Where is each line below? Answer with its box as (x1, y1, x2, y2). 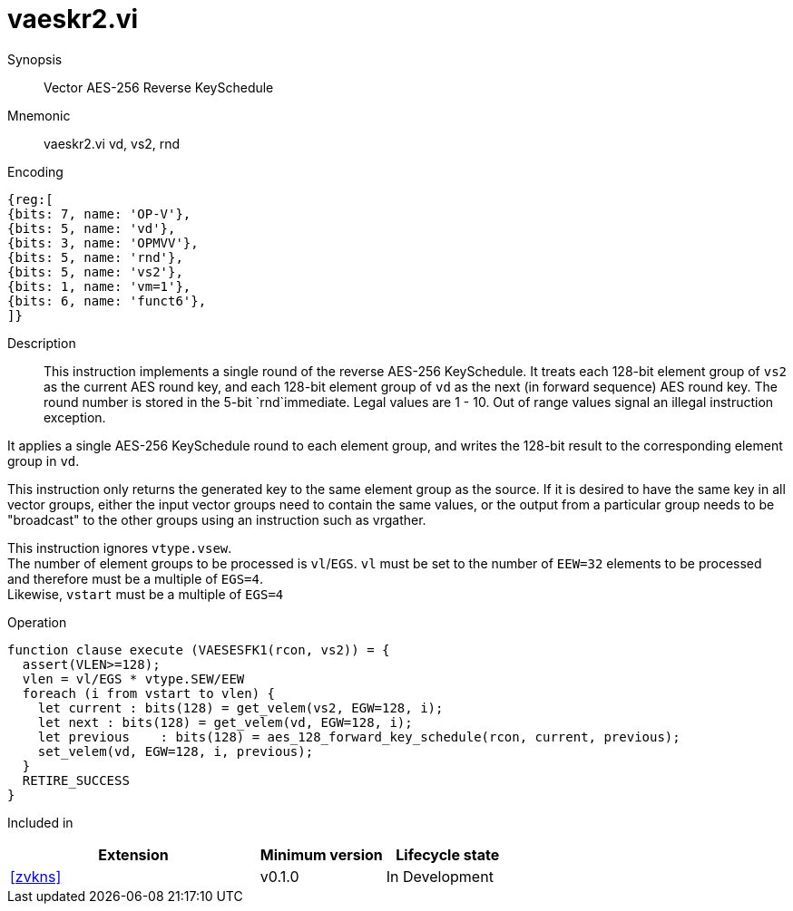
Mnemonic (7, 107, 71, 123)
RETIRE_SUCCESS (22, 772, 130, 788)
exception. (44, 409, 106, 425)
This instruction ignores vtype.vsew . (7, 539, 232, 556)
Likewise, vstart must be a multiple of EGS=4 (7, 586, 284, 602)
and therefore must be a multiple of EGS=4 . (7, 570, 263, 586)
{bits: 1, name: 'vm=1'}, (7, 278, 191, 294)
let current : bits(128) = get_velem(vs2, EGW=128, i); (37, 700, 444, 715)
